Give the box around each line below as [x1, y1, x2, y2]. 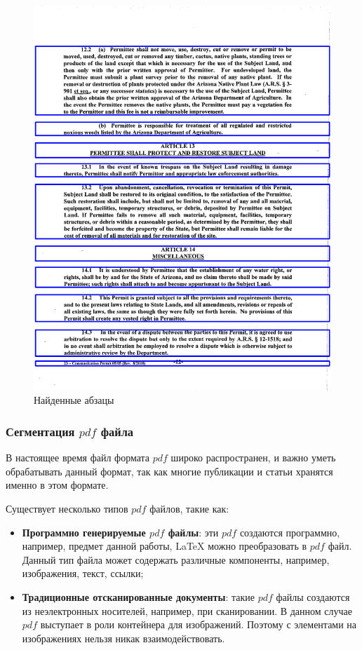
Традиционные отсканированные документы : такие [22, 590, 255, 604]
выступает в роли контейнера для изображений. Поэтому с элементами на [40, 617, 357, 632]
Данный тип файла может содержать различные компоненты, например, [22, 552, 330, 567]
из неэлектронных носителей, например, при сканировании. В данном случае [22, 603, 352, 618]
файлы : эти [168, 524, 219, 539]
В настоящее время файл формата [6, 450, 150, 465]
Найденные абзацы [34, 393, 114, 407]
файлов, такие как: [149, 501, 229, 516]
